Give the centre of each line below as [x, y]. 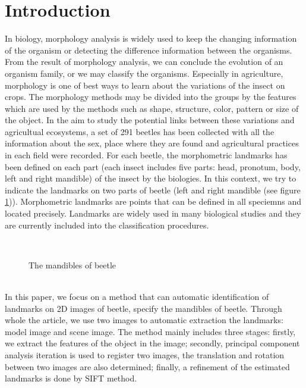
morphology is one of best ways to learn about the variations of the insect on [145, 85]
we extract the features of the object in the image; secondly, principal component [152, 343]
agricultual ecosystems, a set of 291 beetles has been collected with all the [140, 131]
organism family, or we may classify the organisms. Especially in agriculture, [144, 73]
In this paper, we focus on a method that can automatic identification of [137, 296]
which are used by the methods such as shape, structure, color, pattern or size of [152, 108]
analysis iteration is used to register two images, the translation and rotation [145, 354]
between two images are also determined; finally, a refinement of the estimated [147, 366]
